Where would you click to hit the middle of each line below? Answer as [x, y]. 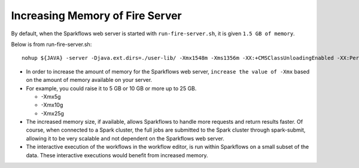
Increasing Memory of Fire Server [96, 16]
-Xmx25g [52, 113]
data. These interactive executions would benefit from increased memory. [117, 155]
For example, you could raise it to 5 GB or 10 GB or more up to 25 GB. [111, 88]
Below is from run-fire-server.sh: [51, 44]
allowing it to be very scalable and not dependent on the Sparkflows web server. [125, 138]
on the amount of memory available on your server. [89, 80]
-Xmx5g [51, 96]
